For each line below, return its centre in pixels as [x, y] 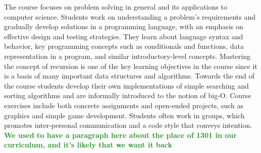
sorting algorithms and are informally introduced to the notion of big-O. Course [128, 95]
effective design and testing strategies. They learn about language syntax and [124, 36]
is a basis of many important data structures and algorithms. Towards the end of [129, 76]
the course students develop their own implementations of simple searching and [126, 85]
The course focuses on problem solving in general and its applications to [116, 7]
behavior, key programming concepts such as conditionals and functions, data [124, 46]
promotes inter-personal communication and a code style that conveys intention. [128, 125]
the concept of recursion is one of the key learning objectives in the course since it [131, 66]
